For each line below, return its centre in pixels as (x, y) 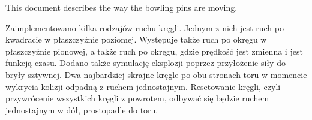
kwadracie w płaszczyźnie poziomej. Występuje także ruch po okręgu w (136, 39)
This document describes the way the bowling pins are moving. (121, 7)
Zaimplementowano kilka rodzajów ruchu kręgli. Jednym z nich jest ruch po (145, 27)
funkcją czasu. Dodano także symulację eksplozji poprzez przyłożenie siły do (145, 63)
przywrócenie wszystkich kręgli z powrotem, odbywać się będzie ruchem (137, 98)
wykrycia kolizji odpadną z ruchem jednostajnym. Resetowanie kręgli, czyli (143, 86)
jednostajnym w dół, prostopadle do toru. (82, 109)
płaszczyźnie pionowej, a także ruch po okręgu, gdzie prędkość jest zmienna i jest (154, 51)
